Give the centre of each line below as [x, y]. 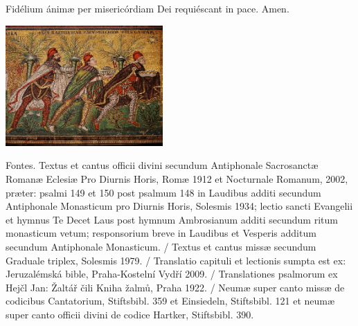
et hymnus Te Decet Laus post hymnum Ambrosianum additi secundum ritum [172, 219]
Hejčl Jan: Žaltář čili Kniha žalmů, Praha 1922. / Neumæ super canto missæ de [175, 287]
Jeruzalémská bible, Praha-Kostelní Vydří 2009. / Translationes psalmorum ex [172, 274]
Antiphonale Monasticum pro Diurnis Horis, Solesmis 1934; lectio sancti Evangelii [179, 206]
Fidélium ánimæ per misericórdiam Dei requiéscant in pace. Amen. [147, 8]
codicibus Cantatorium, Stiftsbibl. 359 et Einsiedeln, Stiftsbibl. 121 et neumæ [170, 301]
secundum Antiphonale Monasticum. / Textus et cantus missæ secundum [161, 247]
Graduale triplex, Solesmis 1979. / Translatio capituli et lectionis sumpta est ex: [176, 260]
